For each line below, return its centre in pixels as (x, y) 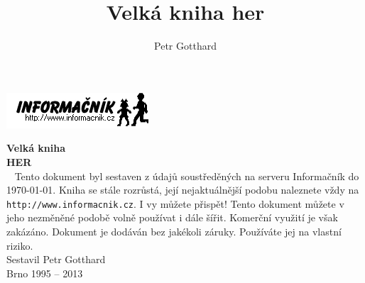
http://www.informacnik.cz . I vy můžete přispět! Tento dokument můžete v (175, 203)
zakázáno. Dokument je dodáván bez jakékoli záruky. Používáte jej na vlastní (174, 231)
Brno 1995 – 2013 (45, 273)
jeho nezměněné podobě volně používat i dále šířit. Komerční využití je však (172, 217)
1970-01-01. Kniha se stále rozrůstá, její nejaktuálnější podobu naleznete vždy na (183, 190)
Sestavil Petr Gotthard (56, 259)
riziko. (20, 245)
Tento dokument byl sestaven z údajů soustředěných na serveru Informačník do (187, 176)
